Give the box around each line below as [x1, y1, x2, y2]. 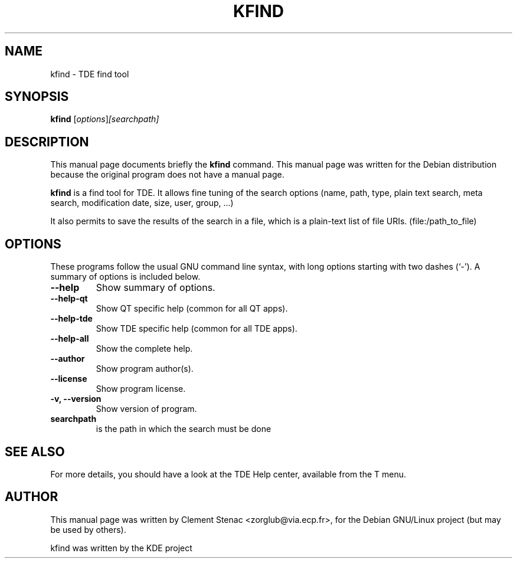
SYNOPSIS [5, 89, 69, 104]
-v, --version [50, 394, 102, 404]
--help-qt [50, 293, 88, 304]
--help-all [50, 333, 89, 344]
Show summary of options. [96, 281, 215, 294]
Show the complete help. [96, 343, 193, 354]
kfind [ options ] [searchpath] [50, 114, 159, 125]
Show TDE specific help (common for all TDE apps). [96, 323, 297, 334]
